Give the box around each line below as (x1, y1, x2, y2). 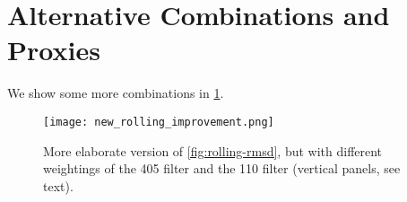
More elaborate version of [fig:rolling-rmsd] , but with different (43, 141, 383, 160)
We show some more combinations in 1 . (7, 83, 224, 102)
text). (43, 176, 74, 195)
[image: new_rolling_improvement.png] (43, 115, 274, 128)
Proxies (7, 31, 100, 68)
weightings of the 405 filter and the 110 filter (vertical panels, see (43, 159, 401, 178)
